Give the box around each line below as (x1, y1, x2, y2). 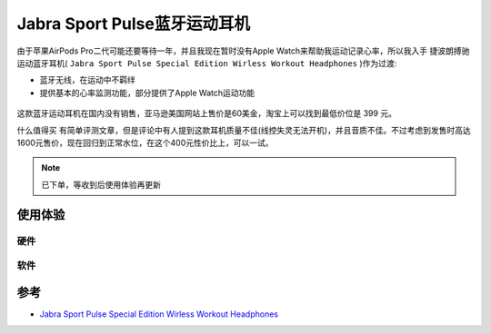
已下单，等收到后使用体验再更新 (41, 179, 161, 190)
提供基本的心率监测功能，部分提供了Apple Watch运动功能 (39, 87, 255, 98)
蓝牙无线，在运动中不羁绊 (39, 74, 135, 85)
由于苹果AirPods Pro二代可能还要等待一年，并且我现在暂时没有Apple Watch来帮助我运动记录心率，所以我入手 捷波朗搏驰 (16, 45, 470, 56)
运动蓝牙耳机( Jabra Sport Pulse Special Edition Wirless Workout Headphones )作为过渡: (16, 57, 397, 68)
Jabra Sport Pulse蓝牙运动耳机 (16, 14, 250, 34)
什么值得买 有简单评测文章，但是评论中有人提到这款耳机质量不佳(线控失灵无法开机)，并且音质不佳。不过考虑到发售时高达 (16, 124, 472, 135)
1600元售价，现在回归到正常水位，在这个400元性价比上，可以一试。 (16, 137, 274, 148)
